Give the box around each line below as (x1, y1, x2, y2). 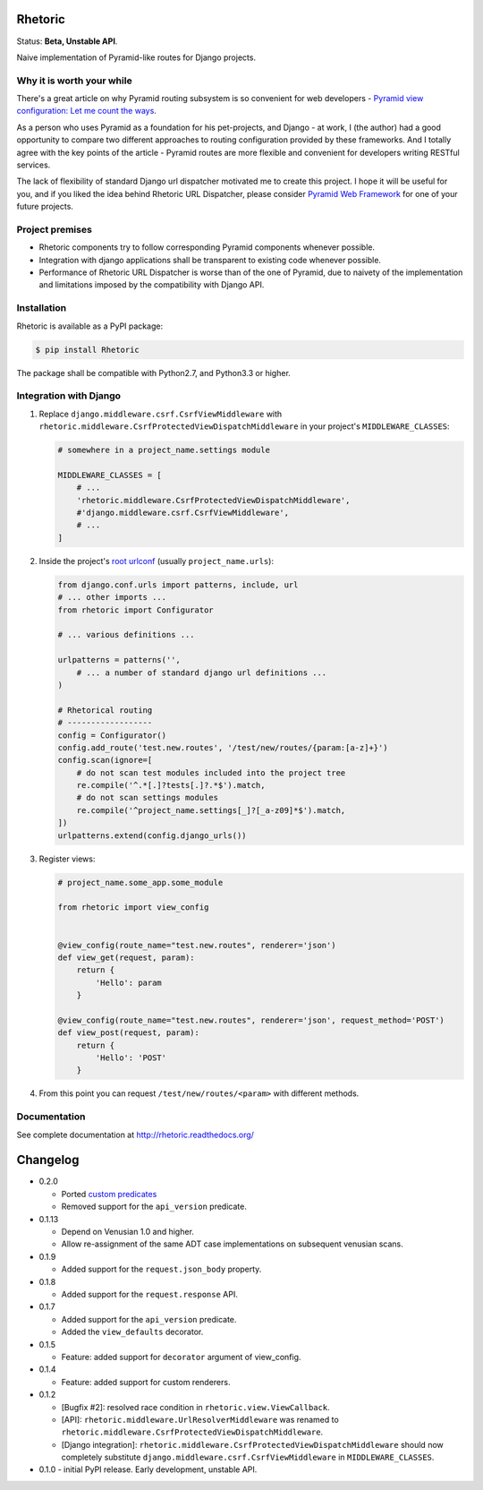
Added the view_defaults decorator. (61, 1326, 204, 1338)
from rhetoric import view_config (57, 903, 209, 912)
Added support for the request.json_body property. (61, 1263, 262, 1275)
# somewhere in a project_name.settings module (57, 445, 270, 456)
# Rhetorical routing (57, 705, 153, 715)
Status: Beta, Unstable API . (16, 36, 118, 47)
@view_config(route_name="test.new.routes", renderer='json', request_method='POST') (57, 1015, 445, 1025)
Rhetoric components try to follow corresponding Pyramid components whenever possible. (38, 242, 376, 253)
